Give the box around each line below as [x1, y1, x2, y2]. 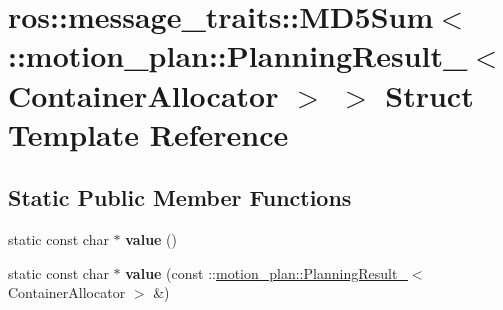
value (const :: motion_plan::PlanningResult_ [125, 262, 408, 283]
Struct [385, 74, 474, 115]
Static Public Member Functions [8, 182, 352, 213]
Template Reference [8, 113, 289, 154]
